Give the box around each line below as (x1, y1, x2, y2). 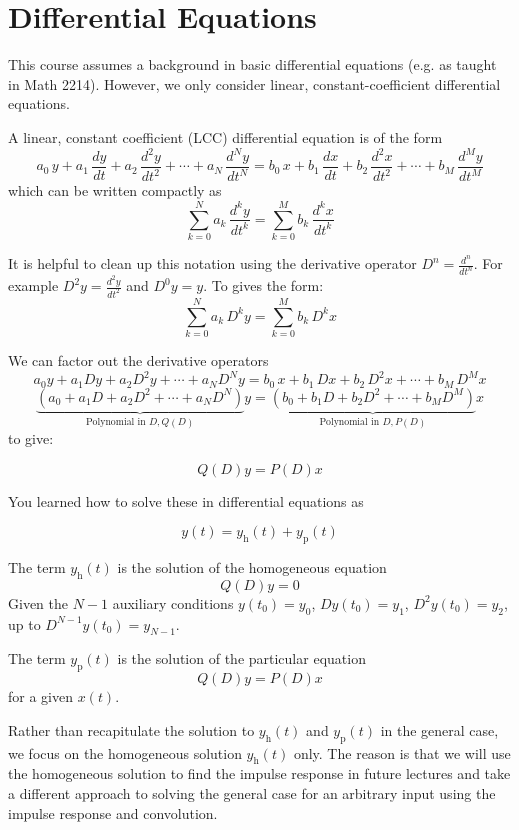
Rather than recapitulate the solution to (8, 719, 255, 740)
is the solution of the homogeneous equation (117, 557, 387, 578)
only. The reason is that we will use (293, 742, 511, 763)
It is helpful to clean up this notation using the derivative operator (8, 253, 417, 274)
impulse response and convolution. (8, 802, 218, 823)
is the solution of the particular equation (117, 648, 366, 669)
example (8, 275, 59, 296)
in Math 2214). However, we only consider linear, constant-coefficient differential (8, 73, 501, 94)
